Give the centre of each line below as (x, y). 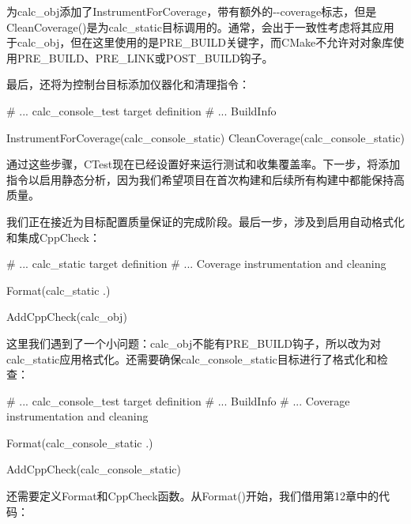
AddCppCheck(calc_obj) (67, 317)
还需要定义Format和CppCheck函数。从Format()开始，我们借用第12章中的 (193, 496)
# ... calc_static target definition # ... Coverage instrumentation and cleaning (196, 264)
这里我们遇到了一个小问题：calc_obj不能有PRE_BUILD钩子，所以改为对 (194, 343)
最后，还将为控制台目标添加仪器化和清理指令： (128, 84)
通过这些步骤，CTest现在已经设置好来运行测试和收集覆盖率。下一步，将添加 (204, 164)
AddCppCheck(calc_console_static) (94, 469)
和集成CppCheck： (53, 237)
